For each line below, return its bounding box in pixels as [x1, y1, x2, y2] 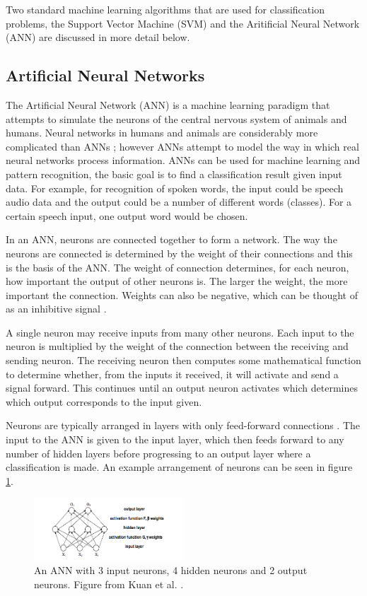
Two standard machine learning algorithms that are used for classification [6, 2, 325, 16]
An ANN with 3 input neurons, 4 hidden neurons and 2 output [34, 563, 308, 578]
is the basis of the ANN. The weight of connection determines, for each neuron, [6, 259, 349, 274]
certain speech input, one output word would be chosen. [6, 208, 248, 223]
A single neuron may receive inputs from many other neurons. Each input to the [6, 325, 354, 339]
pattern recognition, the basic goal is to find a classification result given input [6, 166, 342, 181]
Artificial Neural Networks [6, 64, 205, 86]
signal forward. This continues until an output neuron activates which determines [6, 380, 358, 395]
